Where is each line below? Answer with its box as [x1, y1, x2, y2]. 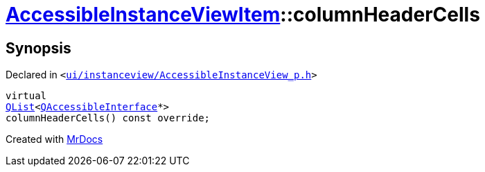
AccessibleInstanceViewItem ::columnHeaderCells [6, 3, 480, 26]
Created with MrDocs [6, 133, 103, 146]
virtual [6, 90, 47, 102]
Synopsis [6, 39, 71, 57]
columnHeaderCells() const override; [6, 112, 211, 124]
